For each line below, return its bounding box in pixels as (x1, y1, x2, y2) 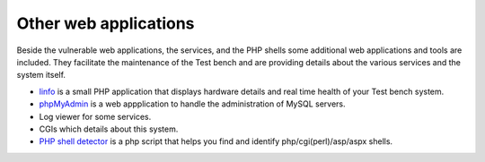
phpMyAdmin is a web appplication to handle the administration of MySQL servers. (39, 98, 346, 109)
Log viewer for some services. (39, 111, 152, 122)
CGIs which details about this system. (39, 124, 179, 134)
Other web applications (16, 13, 195, 33)
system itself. (16, 70, 66, 81)
